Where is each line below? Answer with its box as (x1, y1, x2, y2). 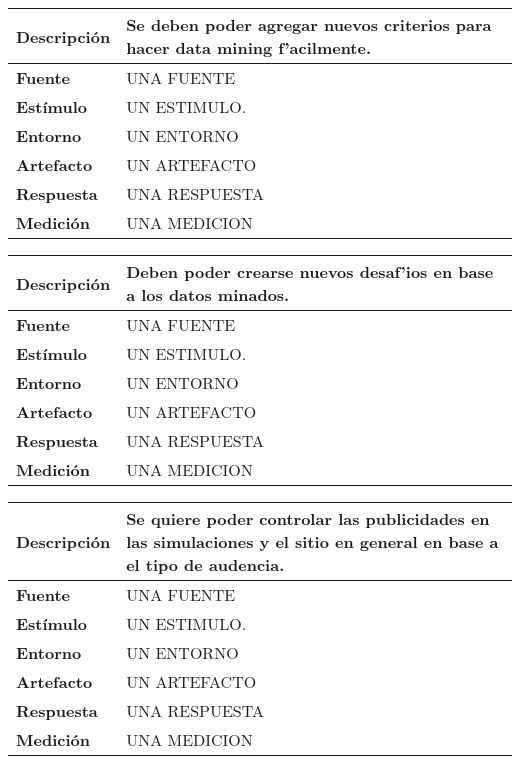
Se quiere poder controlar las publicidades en (126, 507, 490, 530)
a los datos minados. (126, 283, 290, 306)
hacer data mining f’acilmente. (126, 36, 372, 59)
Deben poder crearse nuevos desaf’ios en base (126, 260, 494, 283)
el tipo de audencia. (126, 553, 285, 576)
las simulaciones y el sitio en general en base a (126, 530, 499, 553)
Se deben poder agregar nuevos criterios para (126, 13, 492, 36)
